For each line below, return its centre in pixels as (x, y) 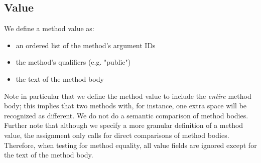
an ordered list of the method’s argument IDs (86, 45)
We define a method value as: (49, 28)
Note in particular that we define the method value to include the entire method (128, 96)
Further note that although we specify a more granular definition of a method (124, 125)
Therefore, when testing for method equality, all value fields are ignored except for (130, 145)
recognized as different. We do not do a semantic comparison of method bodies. (126, 115)
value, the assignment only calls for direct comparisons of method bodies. (117, 135)
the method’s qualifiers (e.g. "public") (73, 62)
